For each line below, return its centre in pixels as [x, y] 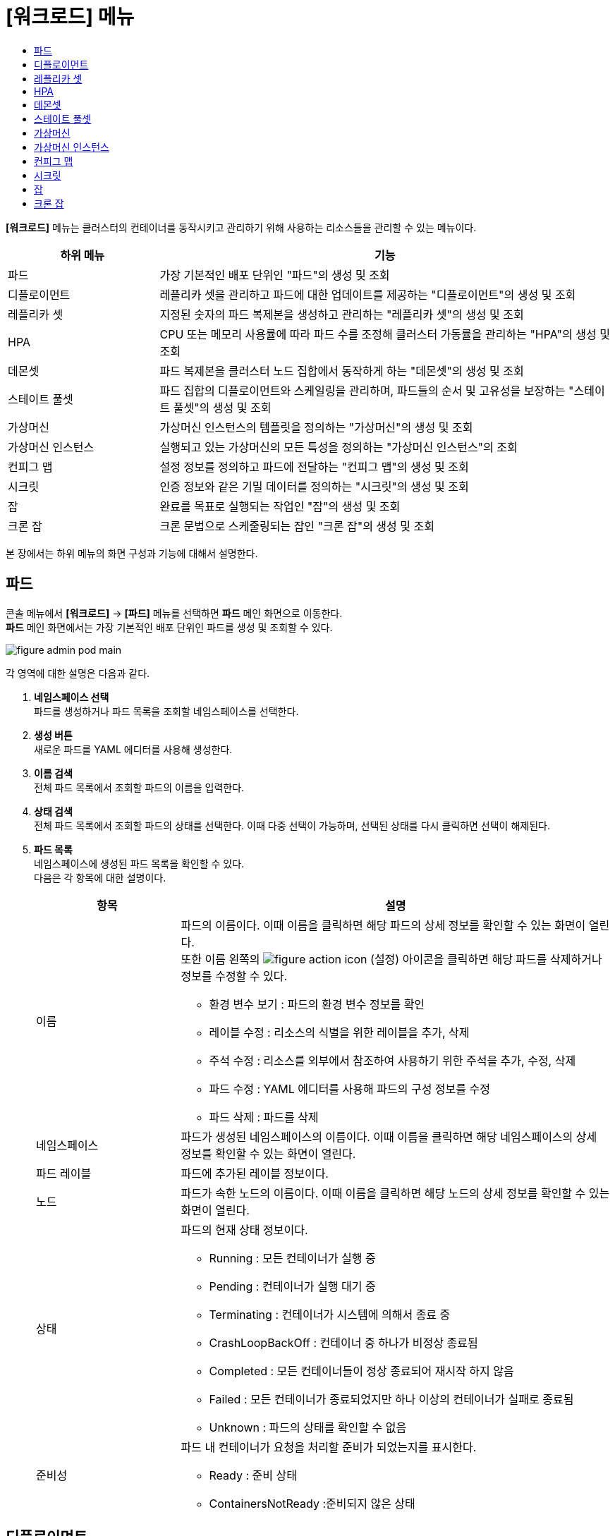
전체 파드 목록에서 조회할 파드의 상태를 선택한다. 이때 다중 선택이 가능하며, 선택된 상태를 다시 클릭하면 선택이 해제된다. [292, 825]
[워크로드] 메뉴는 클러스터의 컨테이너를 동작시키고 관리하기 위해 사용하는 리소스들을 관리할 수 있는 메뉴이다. [241, 227]
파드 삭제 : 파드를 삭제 [264, 1117]
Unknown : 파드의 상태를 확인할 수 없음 [308, 1427]
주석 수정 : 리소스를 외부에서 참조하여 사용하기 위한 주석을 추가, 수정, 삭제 [392, 1060]
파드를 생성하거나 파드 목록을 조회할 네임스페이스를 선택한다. [166, 711]
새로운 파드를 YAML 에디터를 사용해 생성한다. [133, 749]
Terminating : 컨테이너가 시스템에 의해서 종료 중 [330, 1314]
